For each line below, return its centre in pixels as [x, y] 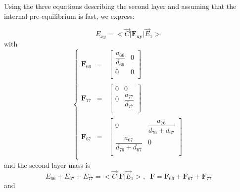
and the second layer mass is [47, 165]
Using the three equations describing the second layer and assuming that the [120, 6]
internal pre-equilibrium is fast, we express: [69, 16]
